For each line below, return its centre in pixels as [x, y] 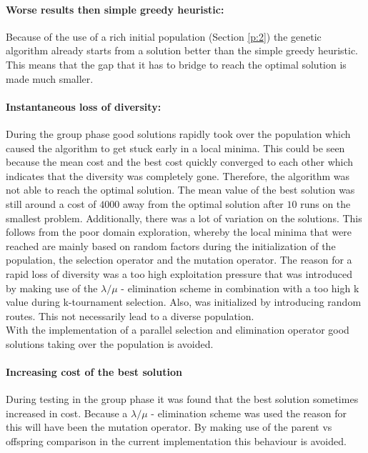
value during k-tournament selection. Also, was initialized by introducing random [184, 302]
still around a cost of [51, 203]
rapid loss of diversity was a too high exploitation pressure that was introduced [179, 273]
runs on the [325, 203]
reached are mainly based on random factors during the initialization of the [171, 245]
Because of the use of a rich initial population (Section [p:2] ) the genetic [164, 36]
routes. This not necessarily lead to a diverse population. [130, 315]
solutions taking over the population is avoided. [110, 343]
